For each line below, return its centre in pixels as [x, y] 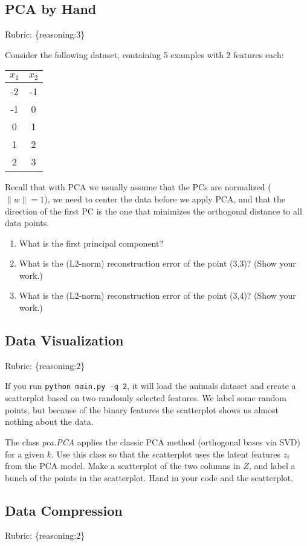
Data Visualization [64, 340]
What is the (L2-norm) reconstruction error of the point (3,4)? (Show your [157, 295]
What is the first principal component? [91, 243]
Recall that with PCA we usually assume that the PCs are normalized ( [138, 187]
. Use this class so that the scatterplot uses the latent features [166, 454]
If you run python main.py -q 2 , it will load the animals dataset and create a [150, 386]
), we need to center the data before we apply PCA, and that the [165, 198]
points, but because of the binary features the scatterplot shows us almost [142, 409]
